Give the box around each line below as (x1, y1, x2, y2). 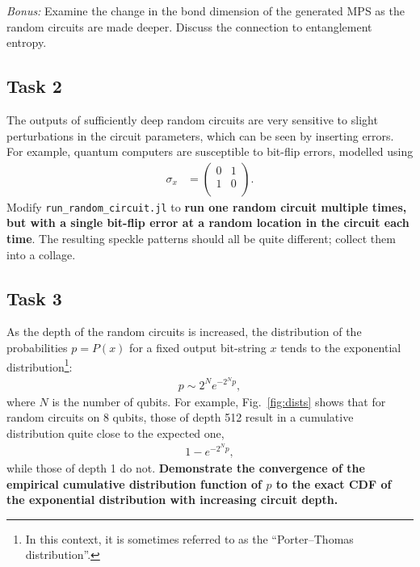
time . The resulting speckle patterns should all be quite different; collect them (6, 230, 396, 247)
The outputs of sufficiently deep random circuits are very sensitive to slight (6, 111, 378, 128)
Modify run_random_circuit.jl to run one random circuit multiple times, (6, 198, 407, 215)
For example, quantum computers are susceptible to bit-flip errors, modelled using (6, 143, 414, 160)
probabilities (6, 339, 68, 356)
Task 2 (6, 73, 62, 99)
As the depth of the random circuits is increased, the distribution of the (6, 323, 362, 340)
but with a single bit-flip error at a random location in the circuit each (6, 214, 409, 231)
